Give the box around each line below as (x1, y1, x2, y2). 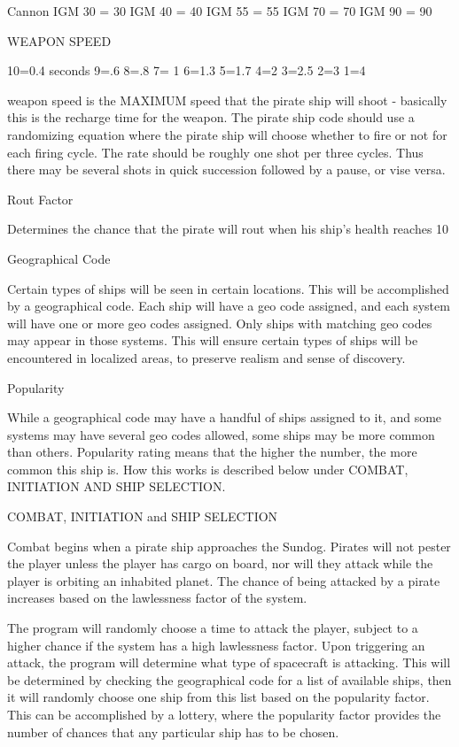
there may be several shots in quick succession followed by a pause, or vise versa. (7, 160, 446, 179)
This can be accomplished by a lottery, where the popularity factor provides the (7, 705, 441, 723)
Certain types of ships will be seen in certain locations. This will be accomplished (7, 279, 449, 297)
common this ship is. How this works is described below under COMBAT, (7, 459, 408, 478)
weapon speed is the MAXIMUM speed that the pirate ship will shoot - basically (7, 90, 447, 109)
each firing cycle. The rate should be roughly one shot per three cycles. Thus (7, 142, 424, 161)
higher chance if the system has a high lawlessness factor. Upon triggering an (7, 635, 425, 654)
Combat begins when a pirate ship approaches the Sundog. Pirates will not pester (7, 536, 451, 555)
